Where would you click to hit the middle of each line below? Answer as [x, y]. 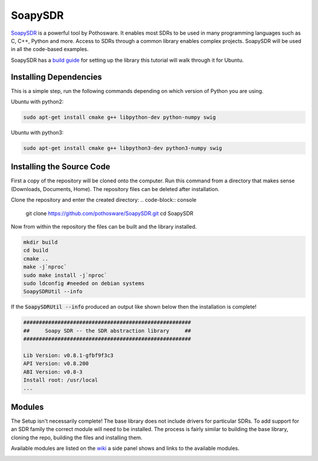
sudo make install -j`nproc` [65, 275]
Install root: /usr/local [61, 380]
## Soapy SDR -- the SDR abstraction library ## [107, 330]
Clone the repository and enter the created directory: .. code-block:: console [104, 200]
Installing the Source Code [61, 167]
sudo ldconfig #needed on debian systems [84, 283]
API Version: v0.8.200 [56, 364]
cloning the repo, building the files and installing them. [77, 437]
